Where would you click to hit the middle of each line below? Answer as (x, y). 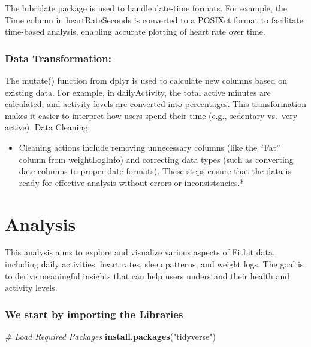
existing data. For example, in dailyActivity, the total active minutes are (138, 92)
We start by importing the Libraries (94, 314)
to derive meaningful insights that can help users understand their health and (147, 276)
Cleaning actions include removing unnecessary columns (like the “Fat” (150, 147)
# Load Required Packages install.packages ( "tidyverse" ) (110, 337)
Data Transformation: (58, 58)
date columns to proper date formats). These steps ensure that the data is (155, 171)
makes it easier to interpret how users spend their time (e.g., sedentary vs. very (151, 115)
